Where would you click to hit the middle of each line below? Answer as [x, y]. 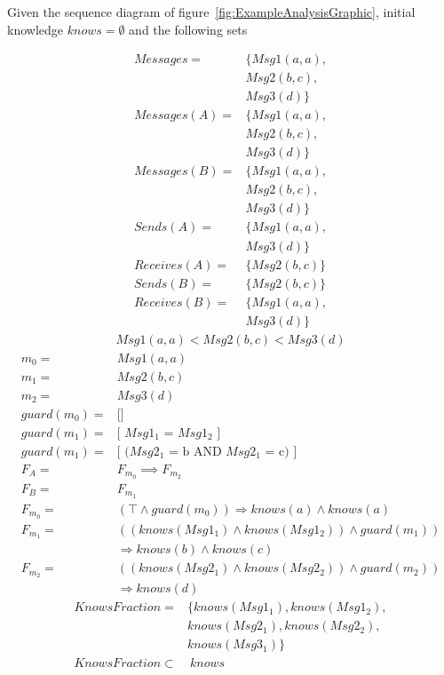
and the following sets [188, 29]
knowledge [35, 29]
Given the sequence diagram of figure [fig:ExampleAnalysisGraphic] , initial [211, 12]
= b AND [195, 452]
